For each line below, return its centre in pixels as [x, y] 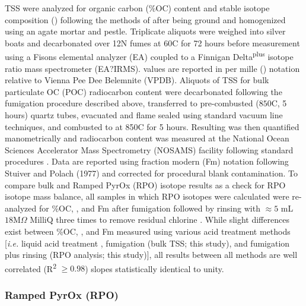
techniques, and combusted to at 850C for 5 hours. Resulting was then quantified [152, 126]
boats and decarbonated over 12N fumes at [83, 42]
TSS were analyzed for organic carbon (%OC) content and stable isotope [137, 8]
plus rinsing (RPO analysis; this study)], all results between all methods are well [151, 255]
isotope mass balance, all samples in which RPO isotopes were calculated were [147, 196]
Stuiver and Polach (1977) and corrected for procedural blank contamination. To [151, 173]
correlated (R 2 [31, 267]
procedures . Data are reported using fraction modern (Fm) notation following [147, 161]
